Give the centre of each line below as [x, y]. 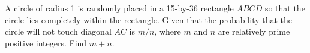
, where [168, 31]
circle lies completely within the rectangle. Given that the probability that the [149, 19]
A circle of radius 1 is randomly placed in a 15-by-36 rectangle [119, 8]
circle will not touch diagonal [58, 31]
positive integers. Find [46, 43]
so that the [285, 8]
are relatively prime [254, 31]
